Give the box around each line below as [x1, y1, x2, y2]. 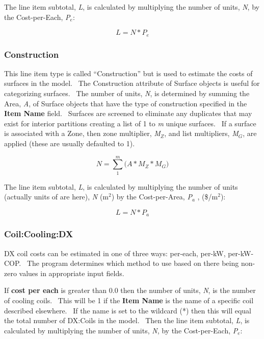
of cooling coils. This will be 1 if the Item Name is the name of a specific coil [4, 295, 254, 305]
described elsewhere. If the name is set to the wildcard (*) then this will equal [4, 305, 252, 315]
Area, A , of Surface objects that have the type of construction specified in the [4, 98, 247, 108]
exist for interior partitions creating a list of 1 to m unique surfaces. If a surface [4, 118, 256, 128]
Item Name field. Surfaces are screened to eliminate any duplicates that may [4, 108, 252, 119]
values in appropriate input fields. [19, 267, 124, 278]
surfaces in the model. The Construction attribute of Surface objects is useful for [4, 78, 260, 88]
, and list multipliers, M [164, 128, 239, 139]
